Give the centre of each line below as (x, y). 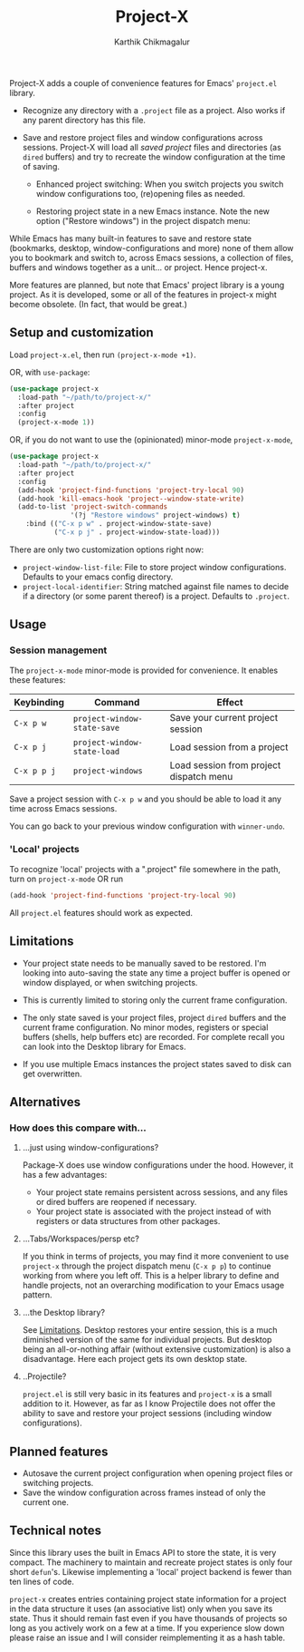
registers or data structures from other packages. (128, 1221)
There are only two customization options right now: (107, 549)
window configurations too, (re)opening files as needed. (141, 193)
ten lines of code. (42, 1581)
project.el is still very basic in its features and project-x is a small (147, 1394)
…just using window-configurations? (90, 1148)
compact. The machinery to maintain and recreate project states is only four (151, 1562)
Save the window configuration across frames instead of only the (144, 1492)
